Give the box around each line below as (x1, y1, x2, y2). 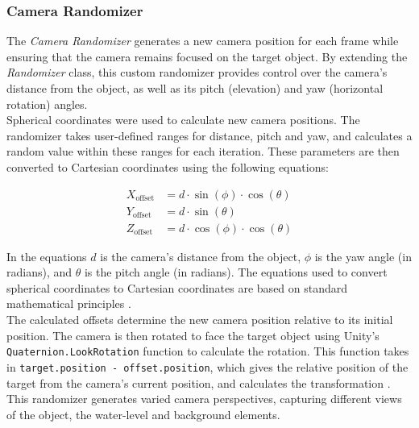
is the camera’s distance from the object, (100, 247, 301, 264)
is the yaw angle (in (314, 247, 412, 264)
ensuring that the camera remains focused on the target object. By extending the (6, 48, 408, 64)
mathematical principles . (6, 295, 131, 312)
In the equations (6, 247, 87, 264)
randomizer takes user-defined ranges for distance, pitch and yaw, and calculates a (6, 127, 413, 143)
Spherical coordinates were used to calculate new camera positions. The (6, 111, 360, 128)
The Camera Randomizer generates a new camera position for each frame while (6, 32, 399, 49)
